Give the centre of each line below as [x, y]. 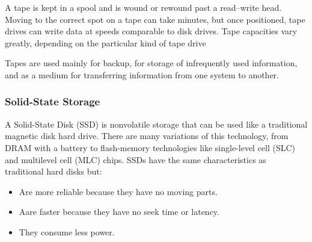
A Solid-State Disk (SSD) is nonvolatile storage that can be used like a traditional [156, 124]
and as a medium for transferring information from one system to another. [142, 74]
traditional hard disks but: [54, 171]
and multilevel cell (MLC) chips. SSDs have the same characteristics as [136, 159]
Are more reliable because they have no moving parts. [118, 191]
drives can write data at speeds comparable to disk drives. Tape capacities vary [151, 31]
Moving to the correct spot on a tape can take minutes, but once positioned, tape [155, 19]
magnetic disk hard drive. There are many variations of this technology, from [147, 136]
